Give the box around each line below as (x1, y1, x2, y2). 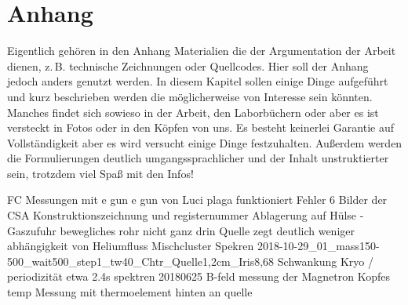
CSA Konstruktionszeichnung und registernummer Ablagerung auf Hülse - (7, 207, 364, 223)
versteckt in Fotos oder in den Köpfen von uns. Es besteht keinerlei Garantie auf (7, 119, 394, 136)
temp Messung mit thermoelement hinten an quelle (7, 284, 253, 300)
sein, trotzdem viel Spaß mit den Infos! (7, 165, 194, 181)
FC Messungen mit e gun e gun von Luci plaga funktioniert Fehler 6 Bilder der (7, 191, 388, 208)
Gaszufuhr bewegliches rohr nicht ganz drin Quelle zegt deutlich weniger (7, 222, 355, 238)
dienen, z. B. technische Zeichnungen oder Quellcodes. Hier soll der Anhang (7, 57, 369, 74)
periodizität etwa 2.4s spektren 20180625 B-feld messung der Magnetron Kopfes (7, 268, 390, 285)
